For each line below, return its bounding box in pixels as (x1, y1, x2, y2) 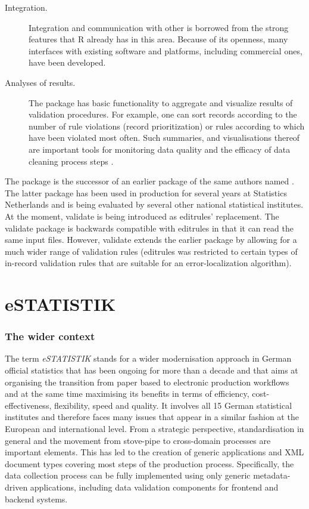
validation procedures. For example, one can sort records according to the (29, 108, 297, 121)
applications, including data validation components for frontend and (30, 481, 279, 493)
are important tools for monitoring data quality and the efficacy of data (29, 143, 291, 155)
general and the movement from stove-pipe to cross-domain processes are (5, 434, 271, 446)
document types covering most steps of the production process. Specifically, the (5, 457, 294, 470)
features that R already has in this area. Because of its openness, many (29, 33, 288, 45)
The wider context (5, 329, 95, 344)
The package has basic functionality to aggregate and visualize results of (29, 96, 293, 109)
